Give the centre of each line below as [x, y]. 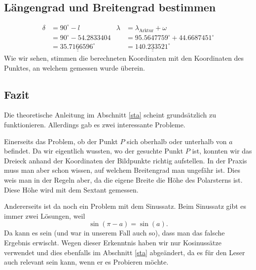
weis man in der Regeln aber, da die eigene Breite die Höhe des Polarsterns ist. [123, 179]
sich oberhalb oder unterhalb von [177, 141]
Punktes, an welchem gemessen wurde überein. [74, 67]
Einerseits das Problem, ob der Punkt [61, 141]
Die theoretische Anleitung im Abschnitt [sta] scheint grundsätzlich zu [110, 115]
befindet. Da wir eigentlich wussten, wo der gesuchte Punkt [94, 151]
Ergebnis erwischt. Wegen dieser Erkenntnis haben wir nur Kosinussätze [113, 242]
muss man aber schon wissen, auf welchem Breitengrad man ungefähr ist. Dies [122, 170]
